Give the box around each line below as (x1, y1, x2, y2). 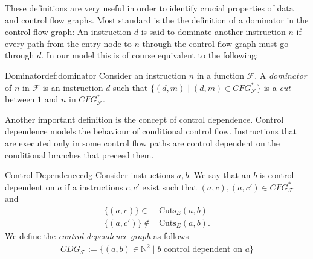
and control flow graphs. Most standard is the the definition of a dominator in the (5, 13, 309, 26)
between (5, 93, 35, 105)
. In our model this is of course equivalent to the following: (41, 49, 259, 61)
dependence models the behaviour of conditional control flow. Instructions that (5, 125, 297, 137)
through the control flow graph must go (142, 37, 289, 49)
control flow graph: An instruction (5, 25, 132, 38)
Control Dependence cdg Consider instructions (5, 169, 175, 181)
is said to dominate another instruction (141, 25, 286, 38)
